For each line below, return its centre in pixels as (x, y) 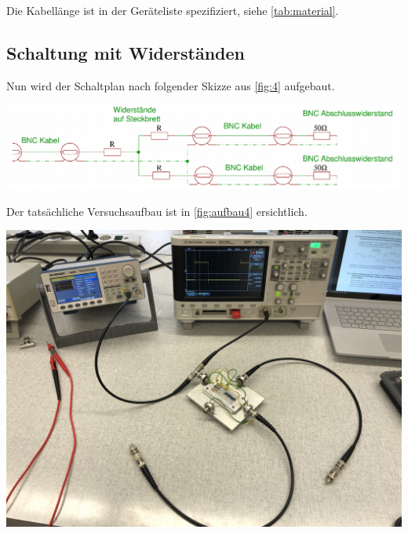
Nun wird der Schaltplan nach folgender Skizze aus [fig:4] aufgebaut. (171, 85)
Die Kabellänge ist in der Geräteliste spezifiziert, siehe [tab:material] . (173, 10)
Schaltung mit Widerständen (126, 52)
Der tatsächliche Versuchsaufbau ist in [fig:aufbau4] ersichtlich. (157, 211)
